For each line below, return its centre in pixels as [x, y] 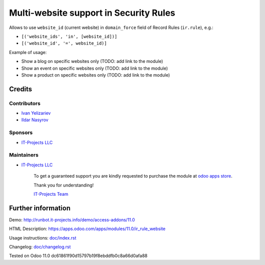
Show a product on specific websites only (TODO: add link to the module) [96, 75]
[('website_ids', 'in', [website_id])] [69, 36]
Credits [21, 89]
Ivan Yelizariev [36, 113]
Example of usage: [28, 52]
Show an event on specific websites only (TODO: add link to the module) [95, 68]
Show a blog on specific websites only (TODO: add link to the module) [92, 61]
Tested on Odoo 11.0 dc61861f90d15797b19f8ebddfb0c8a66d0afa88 [78, 256]
